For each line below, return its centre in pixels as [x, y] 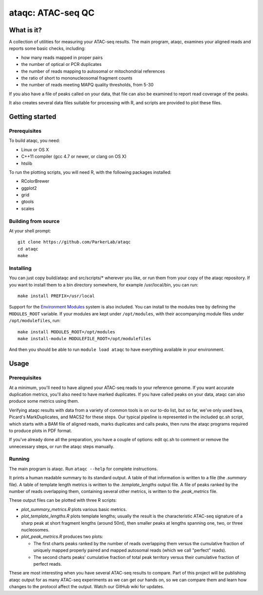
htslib [27, 163]
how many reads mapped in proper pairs [62, 57]
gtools [28, 202]
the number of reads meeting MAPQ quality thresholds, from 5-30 [87, 85]
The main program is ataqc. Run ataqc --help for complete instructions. [84, 469]
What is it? [26, 30]
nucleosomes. [35, 530]
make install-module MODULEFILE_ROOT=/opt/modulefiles [85, 339]
